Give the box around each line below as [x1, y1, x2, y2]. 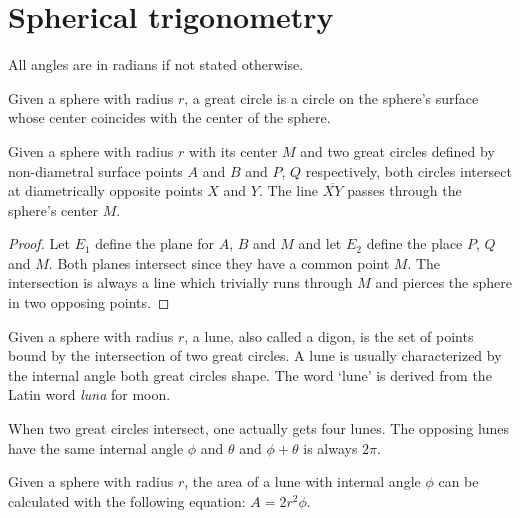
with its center [188, 140, 278, 161]
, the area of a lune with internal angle [184, 471, 421, 492]
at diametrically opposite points [8, 180, 203, 201]
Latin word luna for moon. [8, 384, 171, 405]
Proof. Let [8, 233, 70, 254]
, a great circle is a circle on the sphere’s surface [184, 87, 479, 108]
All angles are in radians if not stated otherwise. [8, 54, 304, 75]
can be [438, 471, 479, 492]
